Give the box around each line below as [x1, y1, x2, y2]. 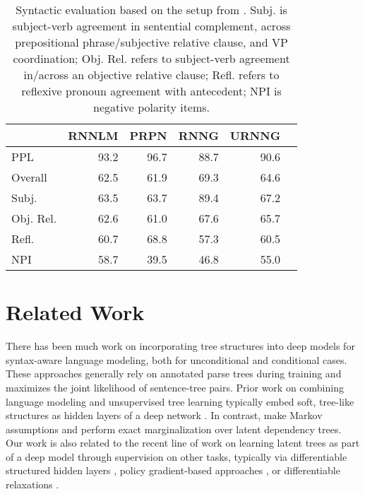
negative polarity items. [93, 99, 210, 115]
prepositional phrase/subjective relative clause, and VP [15, 34, 288, 50]
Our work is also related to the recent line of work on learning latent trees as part [6, 435, 360, 450]
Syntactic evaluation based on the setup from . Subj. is [16, 1, 287, 18]
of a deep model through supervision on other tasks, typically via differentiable [6, 449, 347, 464]
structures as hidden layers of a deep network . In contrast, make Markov [6, 408, 323, 423]
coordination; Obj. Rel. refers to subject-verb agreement [13, 50, 290, 66]
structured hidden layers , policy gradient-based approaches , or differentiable [6, 463, 340, 478]
